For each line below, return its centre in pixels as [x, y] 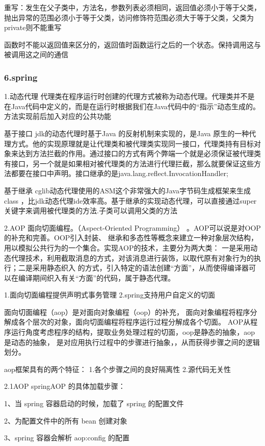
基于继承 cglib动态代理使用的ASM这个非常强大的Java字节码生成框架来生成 [127, 190]
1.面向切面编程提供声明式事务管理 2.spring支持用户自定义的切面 [110, 295]
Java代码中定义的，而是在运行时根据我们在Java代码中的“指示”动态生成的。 [136, 106]
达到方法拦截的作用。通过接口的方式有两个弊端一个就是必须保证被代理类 [139, 153]
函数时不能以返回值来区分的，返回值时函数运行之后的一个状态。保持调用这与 [132, 44]
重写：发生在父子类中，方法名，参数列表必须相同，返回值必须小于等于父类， [132, 7]
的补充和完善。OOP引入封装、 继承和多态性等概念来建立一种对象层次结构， [131, 238]
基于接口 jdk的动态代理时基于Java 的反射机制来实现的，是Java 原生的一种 [127, 133]
